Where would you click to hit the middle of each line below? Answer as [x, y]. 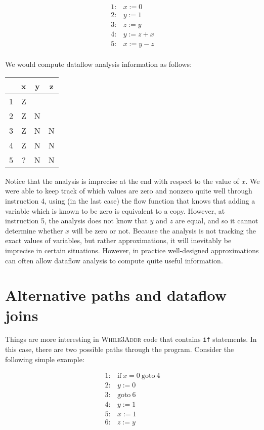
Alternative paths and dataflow [116, 295]
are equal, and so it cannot [217, 221]
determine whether [34, 230]
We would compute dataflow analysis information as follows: [99, 64]
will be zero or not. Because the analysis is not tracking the [164, 230]
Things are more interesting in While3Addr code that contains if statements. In [131, 339]
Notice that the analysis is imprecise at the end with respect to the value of [122, 181]
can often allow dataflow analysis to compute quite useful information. [114, 260]
